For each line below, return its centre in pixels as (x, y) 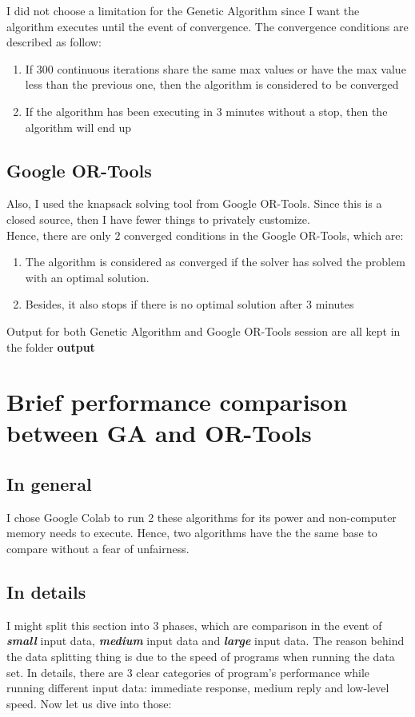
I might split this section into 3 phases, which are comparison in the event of (194, 625)
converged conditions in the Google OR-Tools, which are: (264, 235)
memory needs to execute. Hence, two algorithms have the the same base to (192, 533)
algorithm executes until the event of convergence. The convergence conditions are (207, 26)
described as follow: (54, 42)
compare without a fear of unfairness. (98, 549)
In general (49, 484)
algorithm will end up (78, 127)
